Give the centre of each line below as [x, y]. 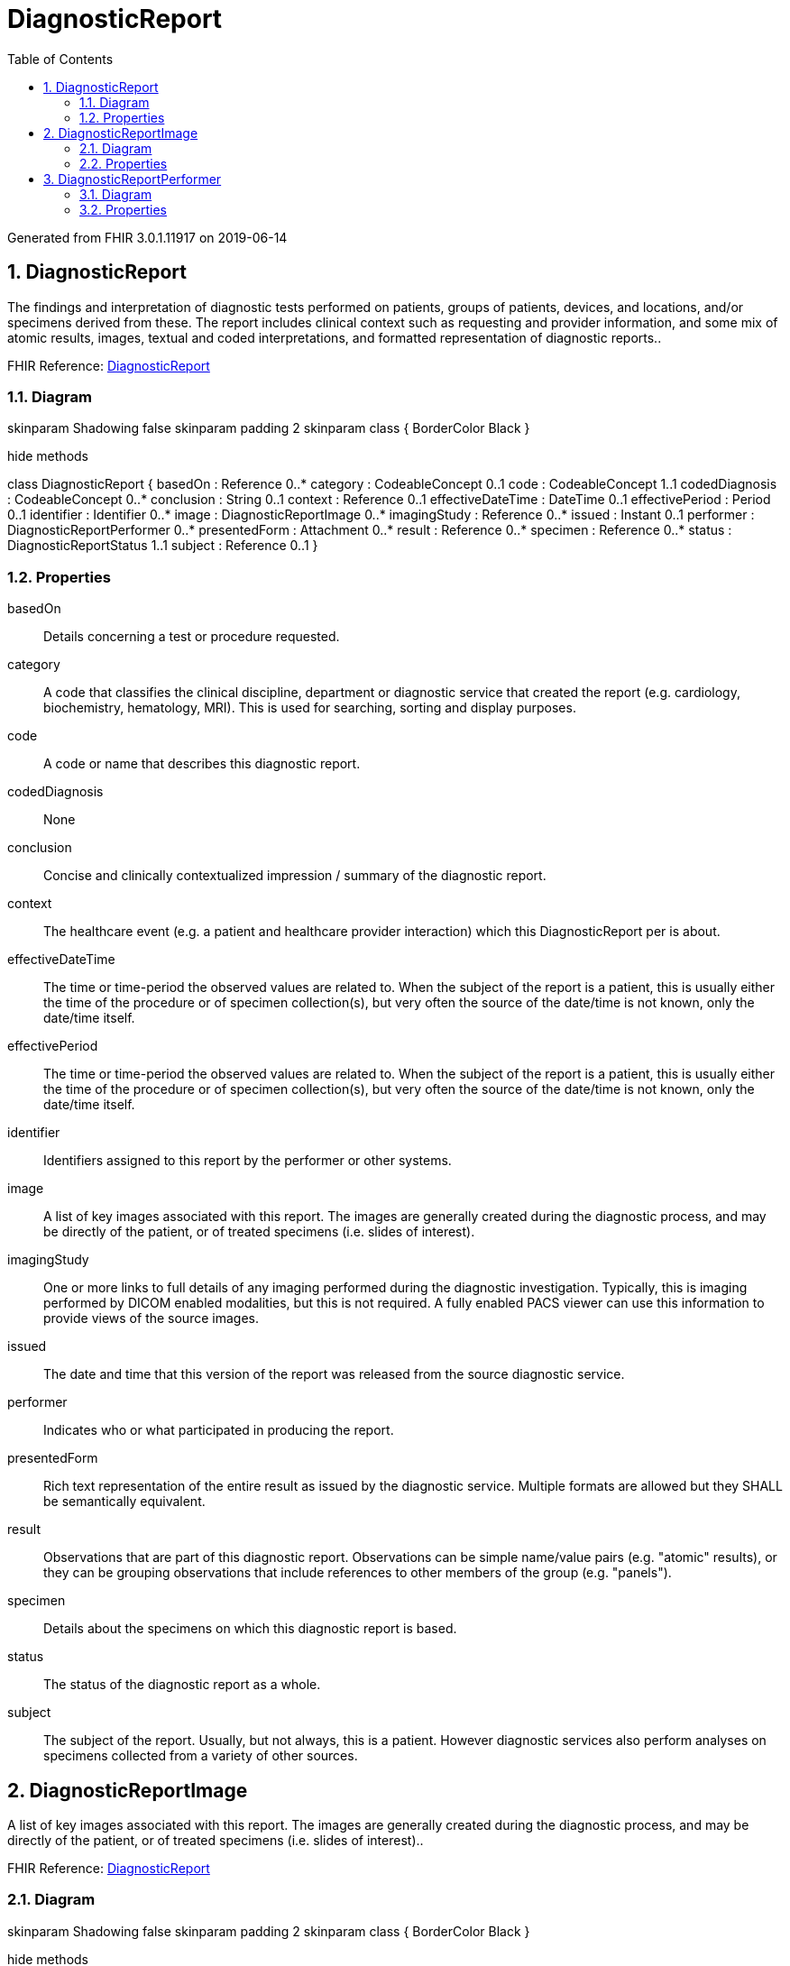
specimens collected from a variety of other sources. [201, 1756]
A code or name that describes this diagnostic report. [202, 764]
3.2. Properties [123, 209]
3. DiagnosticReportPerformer [133, 179]
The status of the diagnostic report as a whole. [182, 1685]
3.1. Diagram [116, 194]
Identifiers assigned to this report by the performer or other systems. [248, 1161]
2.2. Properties [124, 163]
